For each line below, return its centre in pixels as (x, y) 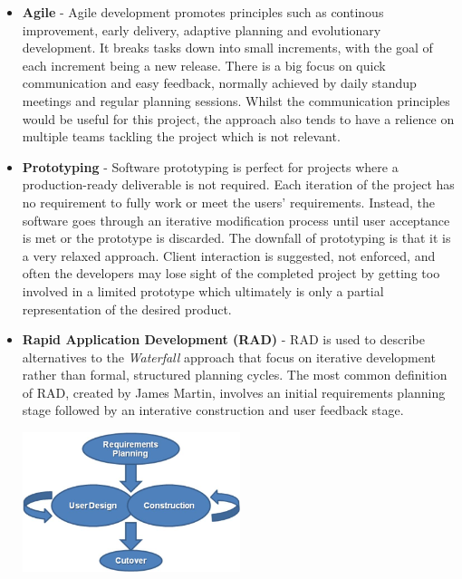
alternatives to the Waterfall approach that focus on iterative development (229, 357)
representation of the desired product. (127, 309)
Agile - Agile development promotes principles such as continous (203, 12)
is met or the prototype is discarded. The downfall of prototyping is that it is (236, 238)
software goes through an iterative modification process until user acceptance (236, 220)
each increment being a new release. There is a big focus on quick (204, 65)
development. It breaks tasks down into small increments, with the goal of (227, 48)
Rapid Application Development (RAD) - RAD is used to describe (223, 339)
